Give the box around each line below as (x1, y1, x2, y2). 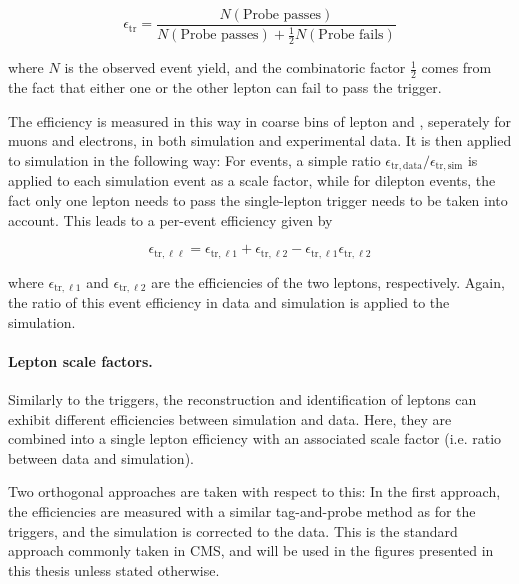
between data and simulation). (8, 447, 194, 468)
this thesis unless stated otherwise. (8, 559, 220, 580)
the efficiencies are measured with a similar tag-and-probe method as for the (8, 500, 476, 521)
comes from (421, 57, 492, 78)
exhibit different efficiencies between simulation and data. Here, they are (8, 408, 452, 429)
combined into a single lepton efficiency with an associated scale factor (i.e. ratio (8, 428, 502, 449)
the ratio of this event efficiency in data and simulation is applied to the (8, 292, 450, 312)
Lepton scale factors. (8, 350, 153, 371)
